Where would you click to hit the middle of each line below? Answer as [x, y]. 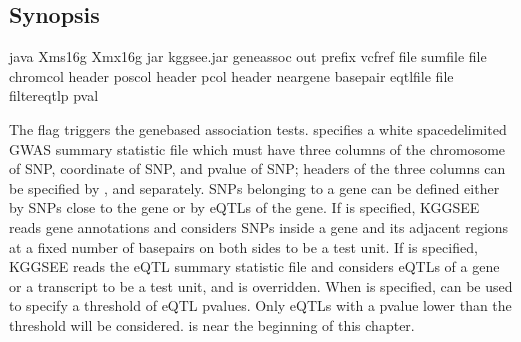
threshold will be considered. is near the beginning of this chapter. [212, 324]
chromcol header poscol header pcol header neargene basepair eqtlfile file [231, 75]
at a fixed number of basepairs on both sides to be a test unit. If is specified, [243, 246]
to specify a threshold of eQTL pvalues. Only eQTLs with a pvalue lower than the [260, 305]
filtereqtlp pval [54, 95]
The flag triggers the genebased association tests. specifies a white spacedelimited [258, 128]
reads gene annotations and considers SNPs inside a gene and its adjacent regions [259, 226]
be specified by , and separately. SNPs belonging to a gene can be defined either [254, 187]
